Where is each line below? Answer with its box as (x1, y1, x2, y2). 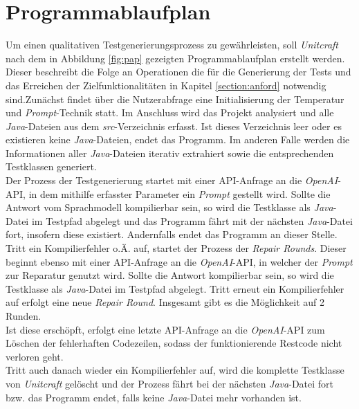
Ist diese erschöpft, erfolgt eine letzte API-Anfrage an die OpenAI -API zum (6, 322, 325, 336)
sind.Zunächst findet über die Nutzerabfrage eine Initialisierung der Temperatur (6, 91, 344, 106)
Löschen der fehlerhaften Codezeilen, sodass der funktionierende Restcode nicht (6, 336, 342, 350)
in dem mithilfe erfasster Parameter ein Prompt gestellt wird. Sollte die (28, 186, 331, 201)
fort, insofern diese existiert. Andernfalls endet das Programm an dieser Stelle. (6, 227, 338, 242)
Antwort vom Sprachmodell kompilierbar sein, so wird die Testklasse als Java (6, 200, 333, 215)
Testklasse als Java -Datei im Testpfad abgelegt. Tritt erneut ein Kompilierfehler (6, 281, 344, 296)
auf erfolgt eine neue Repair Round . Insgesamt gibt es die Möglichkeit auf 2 (6, 295, 325, 309)
